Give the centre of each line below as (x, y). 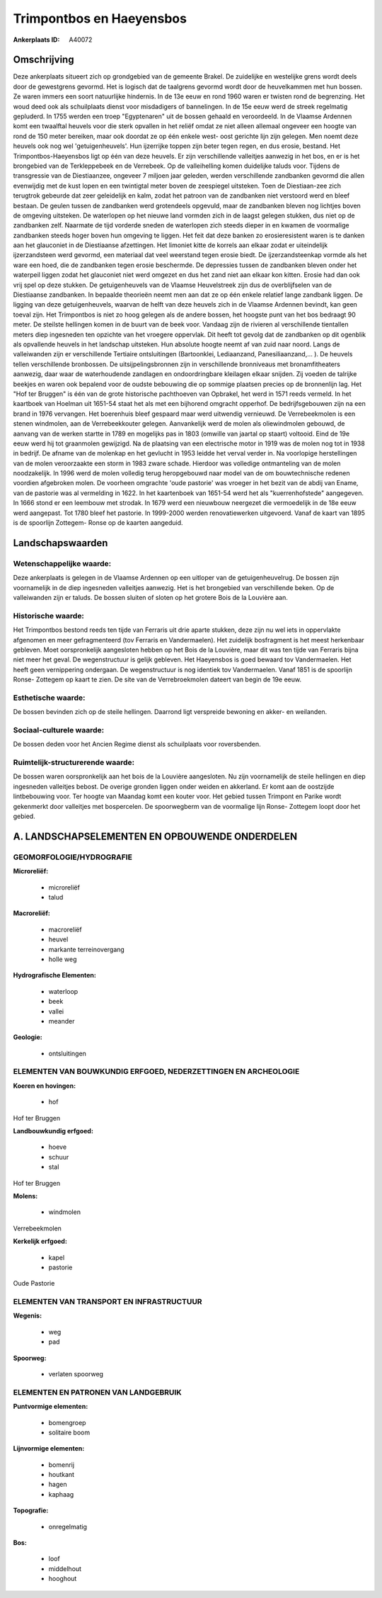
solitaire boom (69, 1432)
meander (62, 1021)
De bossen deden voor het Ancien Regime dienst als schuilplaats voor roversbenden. (137, 744)
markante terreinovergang (87, 949)
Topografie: (31, 1511)
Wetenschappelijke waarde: (62, 563)
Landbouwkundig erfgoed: (53, 1130)
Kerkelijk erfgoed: (40, 1241)
